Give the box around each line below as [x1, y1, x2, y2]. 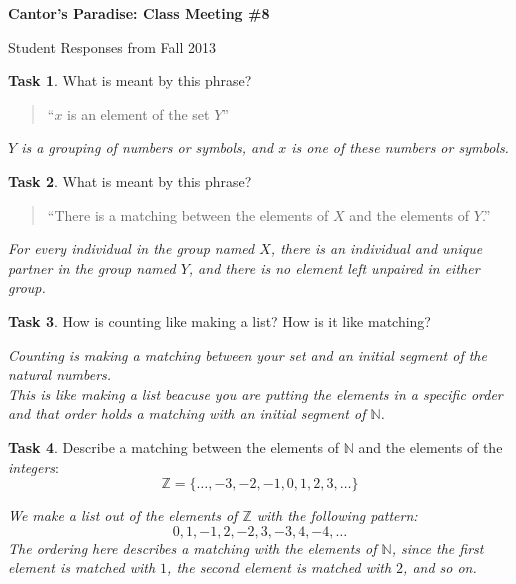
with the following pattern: [256, 505, 418, 526]
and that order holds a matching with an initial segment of [8, 403, 366, 424]
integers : [8, 456, 59, 477]
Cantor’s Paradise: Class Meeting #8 [8, 3, 270, 23]
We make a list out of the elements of [8, 505, 238, 526]
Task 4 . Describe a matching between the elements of [8, 436, 339, 457]
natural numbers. [8, 364, 112, 385]
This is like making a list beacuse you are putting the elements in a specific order [8, 383, 503, 404]
